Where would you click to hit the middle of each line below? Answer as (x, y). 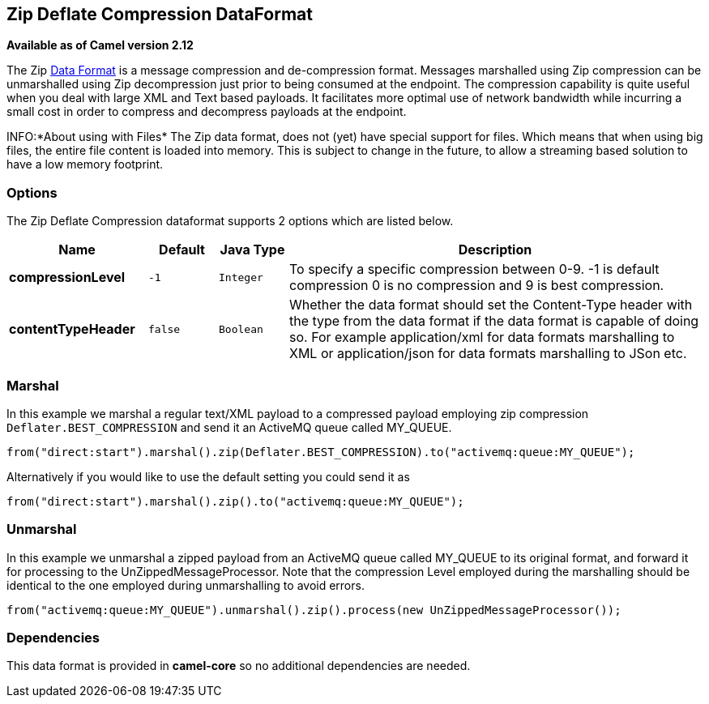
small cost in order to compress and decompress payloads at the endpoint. (207, 112)
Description (495, 250)
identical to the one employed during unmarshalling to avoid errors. (186, 585)
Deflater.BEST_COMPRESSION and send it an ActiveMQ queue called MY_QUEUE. (229, 427)
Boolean (241, 329)
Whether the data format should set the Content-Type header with (491, 305)
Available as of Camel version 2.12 (100, 45)
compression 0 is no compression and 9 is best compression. (477, 286)
